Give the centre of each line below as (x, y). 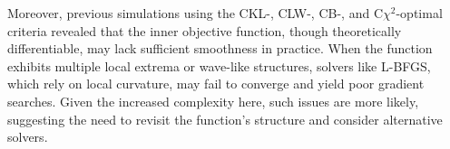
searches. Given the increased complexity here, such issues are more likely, (213, 101)
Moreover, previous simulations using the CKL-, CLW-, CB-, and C (195, 13)
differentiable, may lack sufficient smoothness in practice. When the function (220, 48)
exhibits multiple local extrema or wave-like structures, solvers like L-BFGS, (219, 65)
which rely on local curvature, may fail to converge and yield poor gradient (216, 84)
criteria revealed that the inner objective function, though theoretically (205, 30)
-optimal (419, 13)
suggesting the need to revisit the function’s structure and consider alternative (225, 119)
